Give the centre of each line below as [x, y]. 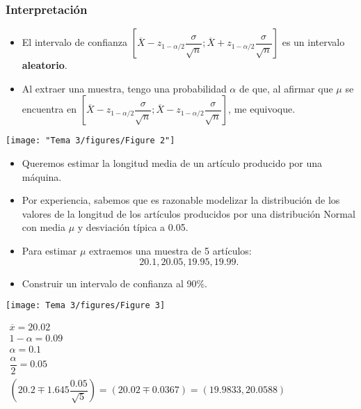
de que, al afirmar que [286, 88]
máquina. [42, 176]
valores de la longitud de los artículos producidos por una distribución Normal [188, 213]
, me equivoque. [262, 109]
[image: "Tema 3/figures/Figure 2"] [90, 141]
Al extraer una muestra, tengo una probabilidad [124, 88]
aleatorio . [45, 65]
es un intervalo [313, 42]
